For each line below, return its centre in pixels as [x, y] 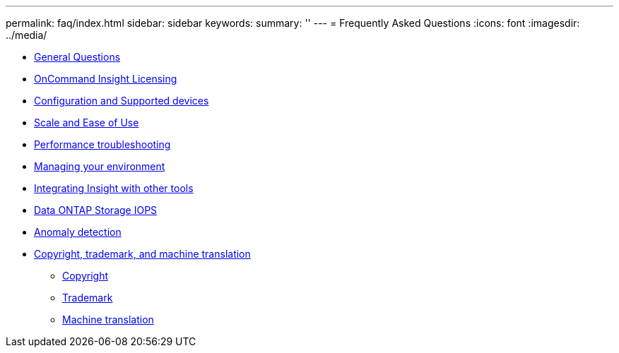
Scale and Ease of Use [87, 122]
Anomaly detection [78, 232]
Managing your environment [100, 166]
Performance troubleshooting [102, 144]
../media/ [26, 35]
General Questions [77, 57]
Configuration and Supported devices [122, 101]
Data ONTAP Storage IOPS [96, 210]
